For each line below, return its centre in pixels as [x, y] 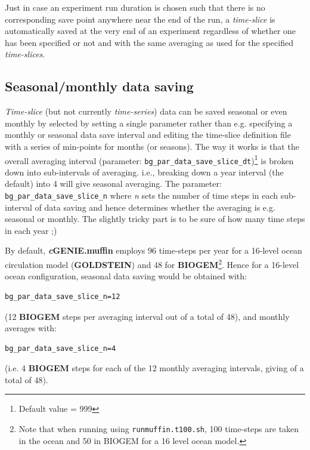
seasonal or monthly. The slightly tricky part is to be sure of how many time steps [155, 219]
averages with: [31, 328]
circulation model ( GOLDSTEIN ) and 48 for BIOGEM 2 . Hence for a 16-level [152, 263]
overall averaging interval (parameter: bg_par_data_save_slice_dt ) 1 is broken [149, 159]
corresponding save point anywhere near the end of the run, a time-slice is [140, 19]
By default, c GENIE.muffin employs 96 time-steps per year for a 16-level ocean [154, 250]
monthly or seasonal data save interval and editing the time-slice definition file [148, 135]
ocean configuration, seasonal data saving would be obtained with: [126, 276]
